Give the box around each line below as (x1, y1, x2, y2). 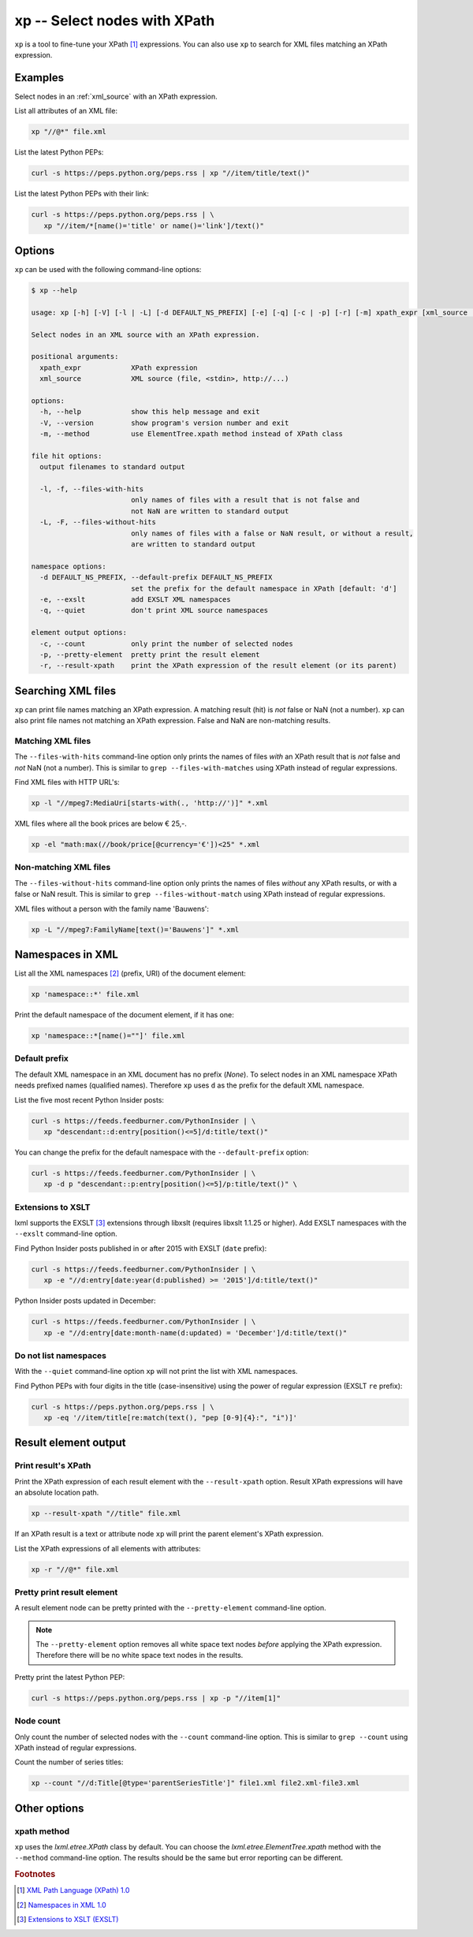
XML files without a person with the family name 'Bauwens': (14, 904, 209, 913)
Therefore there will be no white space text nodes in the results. (35, 1651, 244, 1660)
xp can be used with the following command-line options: (14, 265, 202, 274)
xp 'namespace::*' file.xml (31, 990, 140, 999)
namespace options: (31, 562, 106, 571)
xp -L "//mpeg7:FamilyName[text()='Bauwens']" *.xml (31, 925, 240, 934)
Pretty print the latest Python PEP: (14, 1672, 125, 1681)
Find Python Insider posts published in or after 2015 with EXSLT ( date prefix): (14, 1243, 267, 1253)
